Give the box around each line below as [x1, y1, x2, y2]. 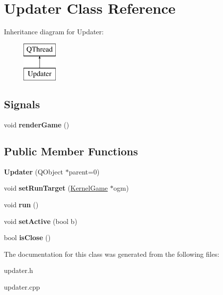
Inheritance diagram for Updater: [4, 26, 104, 37]
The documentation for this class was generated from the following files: [4, 248, 220, 259]
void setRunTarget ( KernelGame [4, 183, 108, 193]
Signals [4, 97, 40, 112]
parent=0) [68, 166, 100, 176]
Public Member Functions [4, 144, 138, 159]
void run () [4, 199, 39, 210]
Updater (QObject [4, 166, 64, 176]
